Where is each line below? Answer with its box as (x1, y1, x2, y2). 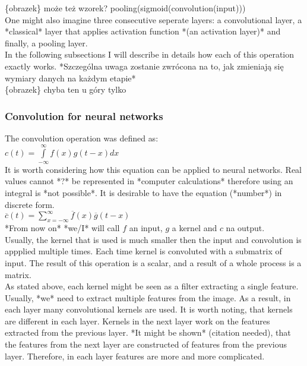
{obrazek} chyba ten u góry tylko (5, 83, 126, 96)
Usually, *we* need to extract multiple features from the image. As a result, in (5, 291, 291, 304)
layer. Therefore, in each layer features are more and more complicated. (5, 349, 265, 362)
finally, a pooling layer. (5, 36, 88, 49)
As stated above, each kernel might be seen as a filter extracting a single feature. (5, 280, 299, 292)
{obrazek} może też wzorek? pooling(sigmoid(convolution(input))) (5, 2, 246, 14)
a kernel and (172, 222, 217, 234)
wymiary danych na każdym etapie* (5, 71, 136, 84)
